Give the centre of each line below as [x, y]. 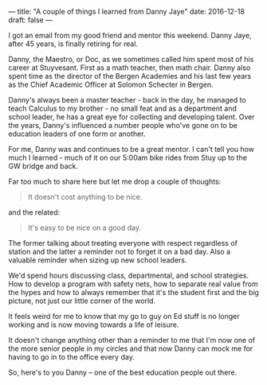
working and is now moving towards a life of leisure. [94, 325]
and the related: [34, 212]
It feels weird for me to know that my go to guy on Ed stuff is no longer [124, 316]
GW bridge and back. [43, 166]
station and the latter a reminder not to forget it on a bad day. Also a [120, 251]
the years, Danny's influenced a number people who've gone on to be [123, 125]
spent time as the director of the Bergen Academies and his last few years [130, 76]
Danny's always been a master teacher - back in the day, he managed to [128, 100]
